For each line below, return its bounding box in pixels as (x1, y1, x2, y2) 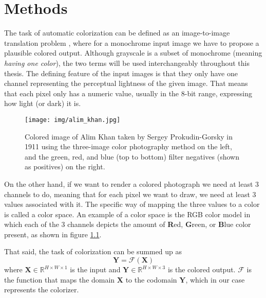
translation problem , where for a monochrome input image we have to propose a (4, 37, 259, 48)
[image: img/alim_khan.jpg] (25, 116, 121, 124)
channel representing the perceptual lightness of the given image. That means (4, 78, 248, 89)
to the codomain (125, 274, 177, 285)
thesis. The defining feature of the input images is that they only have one (4, 67, 238, 78)
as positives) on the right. (25, 161, 105, 172)
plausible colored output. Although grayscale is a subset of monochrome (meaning (4, 47, 262, 58)
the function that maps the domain (4, 274, 115, 285)
